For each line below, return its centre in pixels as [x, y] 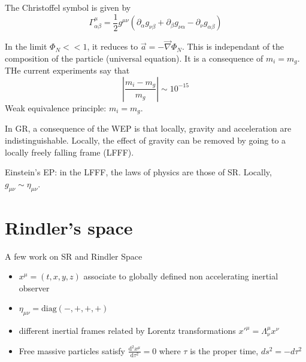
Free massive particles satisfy [72, 350]
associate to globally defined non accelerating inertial [181, 276]
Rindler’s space [69, 227]
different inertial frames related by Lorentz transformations [127, 331]
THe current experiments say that [67, 70]
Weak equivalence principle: [56, 107]
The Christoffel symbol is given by [68, 7]
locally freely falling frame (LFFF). [69, 152]
